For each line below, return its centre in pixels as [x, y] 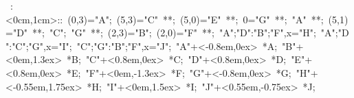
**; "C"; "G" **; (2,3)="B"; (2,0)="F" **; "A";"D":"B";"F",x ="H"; [174, 33]
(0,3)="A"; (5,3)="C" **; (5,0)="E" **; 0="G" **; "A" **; [196, 19]
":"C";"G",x [29, 46]
